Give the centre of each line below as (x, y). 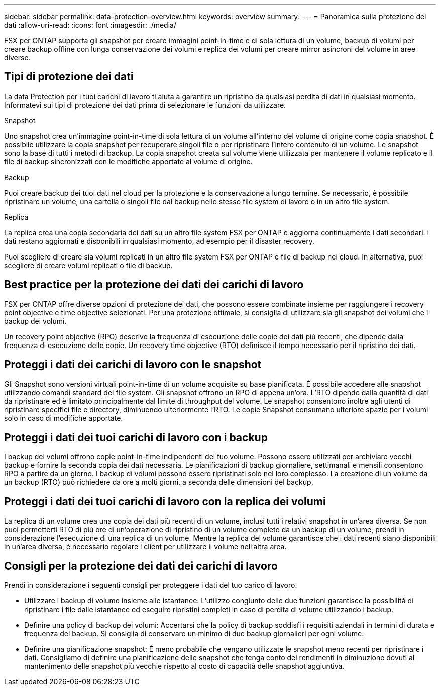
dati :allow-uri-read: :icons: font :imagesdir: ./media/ (90, 25)
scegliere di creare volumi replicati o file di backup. (88, 265)
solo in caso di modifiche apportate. (64, 418)
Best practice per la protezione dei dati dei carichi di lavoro (154, 285)
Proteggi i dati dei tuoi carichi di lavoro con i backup (136, 437)
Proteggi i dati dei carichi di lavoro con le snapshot (133, 365)
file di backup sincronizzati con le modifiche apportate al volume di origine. (128, 161)
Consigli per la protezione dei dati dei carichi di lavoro (141, 566)
